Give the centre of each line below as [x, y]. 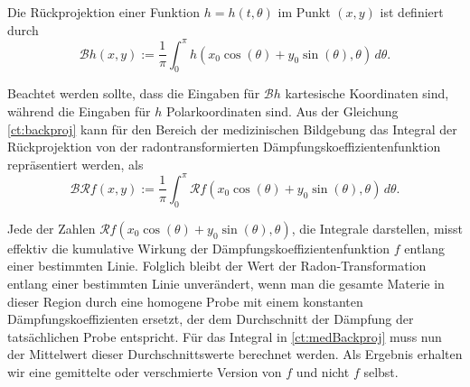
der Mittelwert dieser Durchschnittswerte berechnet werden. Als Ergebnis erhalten [235, 354]
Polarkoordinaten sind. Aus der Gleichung [282, 111]
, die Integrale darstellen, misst [377, 228]
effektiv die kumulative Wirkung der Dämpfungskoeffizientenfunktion [199, 248]
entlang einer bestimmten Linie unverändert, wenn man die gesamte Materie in [226, 283]
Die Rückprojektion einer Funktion [104, 12]
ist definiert [412, 12]
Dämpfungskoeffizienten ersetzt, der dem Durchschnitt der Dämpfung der [211, 319]
